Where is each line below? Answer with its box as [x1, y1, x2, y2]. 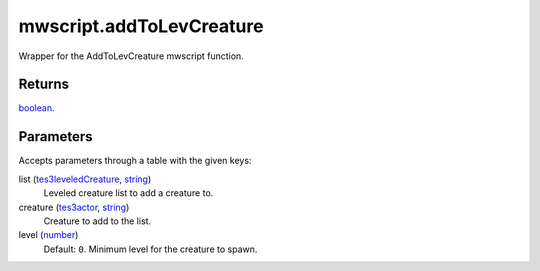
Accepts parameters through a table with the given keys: [18, 155, 252, 167]
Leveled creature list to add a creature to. [43, 187, 214, 199]
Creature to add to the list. [43, 215, 152, 227]
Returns [18, 76, 70, 93]
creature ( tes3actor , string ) [18, 201, 130, 213]
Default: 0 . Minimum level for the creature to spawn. [43, 243, 258, 255]
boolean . [18, 102, 55, 114]
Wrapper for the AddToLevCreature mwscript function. [18, 50, 244, 62]
